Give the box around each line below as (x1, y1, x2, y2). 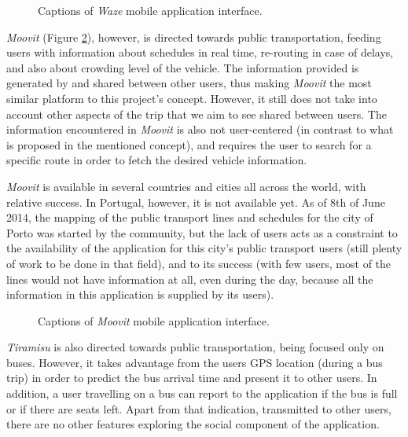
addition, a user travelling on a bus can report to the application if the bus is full (6, 385, 398, 402)
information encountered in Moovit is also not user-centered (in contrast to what (6, 121, 394, 138)
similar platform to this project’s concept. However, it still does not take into (6, 90, 377, 106)
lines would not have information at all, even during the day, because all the (6, 270, 373, 287)
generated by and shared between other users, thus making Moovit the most (6, 75, 372, 91)
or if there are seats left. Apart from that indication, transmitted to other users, (6, 400, 391, 417)
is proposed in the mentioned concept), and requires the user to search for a (6, 136, 372, 152)
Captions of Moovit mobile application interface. (38, 312, 270, 329)
